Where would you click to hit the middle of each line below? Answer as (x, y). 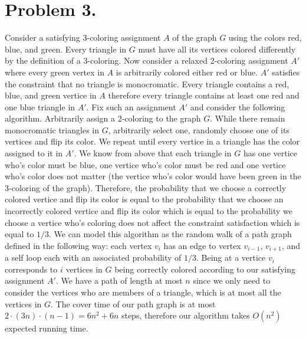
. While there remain (248, 118)
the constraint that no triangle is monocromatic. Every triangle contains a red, (147, 83)
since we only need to (232, 280)
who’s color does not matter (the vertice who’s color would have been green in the (153, 176)
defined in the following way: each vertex (78, 245)
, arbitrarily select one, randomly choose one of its (199, 129)
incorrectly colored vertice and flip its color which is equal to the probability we (149, 211)
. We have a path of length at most (119, 280)
